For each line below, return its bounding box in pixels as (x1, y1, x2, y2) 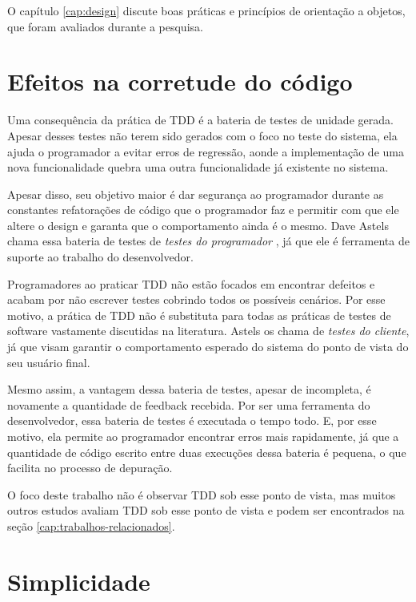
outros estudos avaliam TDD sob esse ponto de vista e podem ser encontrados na (7, 502, 405, 519)
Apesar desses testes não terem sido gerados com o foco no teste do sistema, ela (7, 127, 398, 143)
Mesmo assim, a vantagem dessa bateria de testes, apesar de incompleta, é (7, 381, 371, 398)
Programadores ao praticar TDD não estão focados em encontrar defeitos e (7, 275, 375, 292)
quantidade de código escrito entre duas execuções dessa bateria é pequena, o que (7, 443, 406, 460)
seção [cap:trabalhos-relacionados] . (7, 517, 175, 534)
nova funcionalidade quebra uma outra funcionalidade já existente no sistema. (7, 159, 389, 176)
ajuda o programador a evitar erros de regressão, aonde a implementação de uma (7, 143, 404, 160)
